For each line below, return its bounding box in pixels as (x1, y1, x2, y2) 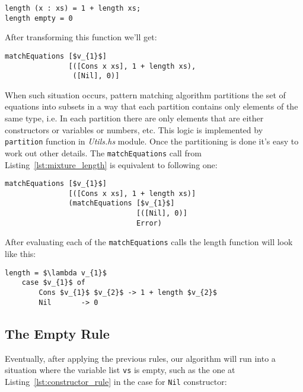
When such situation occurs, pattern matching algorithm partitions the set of (5, 88, 286, 101)
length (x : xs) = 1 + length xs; (5, 4, 141, 12)
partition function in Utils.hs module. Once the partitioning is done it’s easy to (5, 135, 299, 147)
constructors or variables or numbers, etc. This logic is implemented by (5, 123, 263, 136)
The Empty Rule (5, 324, 110, 342)
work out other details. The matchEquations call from (5, 146, 202, 159)
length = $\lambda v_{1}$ (5, 268, 107, 277)
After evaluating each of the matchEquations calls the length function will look (5, 236, 293, 248)
